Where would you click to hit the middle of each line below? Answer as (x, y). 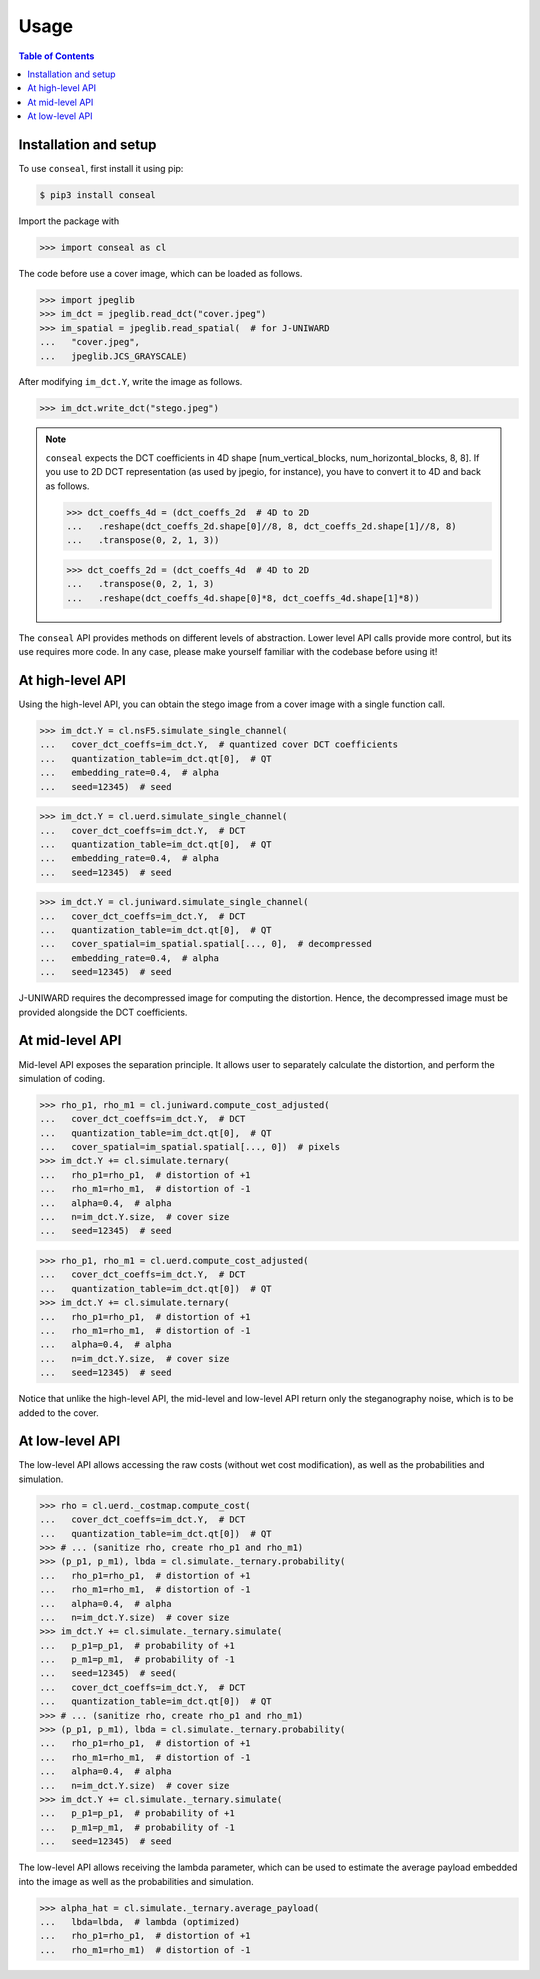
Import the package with (69, 221)
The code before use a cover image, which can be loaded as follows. (160, 273)
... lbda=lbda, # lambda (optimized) (139, 1921)
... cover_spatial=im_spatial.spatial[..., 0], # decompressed (205, 944)
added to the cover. (58, 1412)
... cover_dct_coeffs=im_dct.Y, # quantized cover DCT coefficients (219, 744)
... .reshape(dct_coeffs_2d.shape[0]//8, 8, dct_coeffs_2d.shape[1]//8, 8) (261, 526)
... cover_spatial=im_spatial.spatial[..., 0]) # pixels (190, 1147)
